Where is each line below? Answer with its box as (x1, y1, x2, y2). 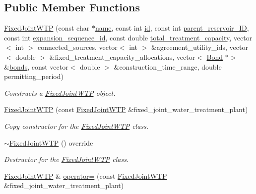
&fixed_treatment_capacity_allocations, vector (49, 51, 195, 62)
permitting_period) (4, 71, 64, 81)
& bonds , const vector (4, 61, 68, 72)
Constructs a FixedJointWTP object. (4, 87, 116, 98)
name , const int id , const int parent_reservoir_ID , (95, 23, 249, 33)
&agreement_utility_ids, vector (151, 42, 248, 52)
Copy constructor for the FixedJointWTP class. (4, 120, 149, 131)
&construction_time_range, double (114, 61, 222, 72)
